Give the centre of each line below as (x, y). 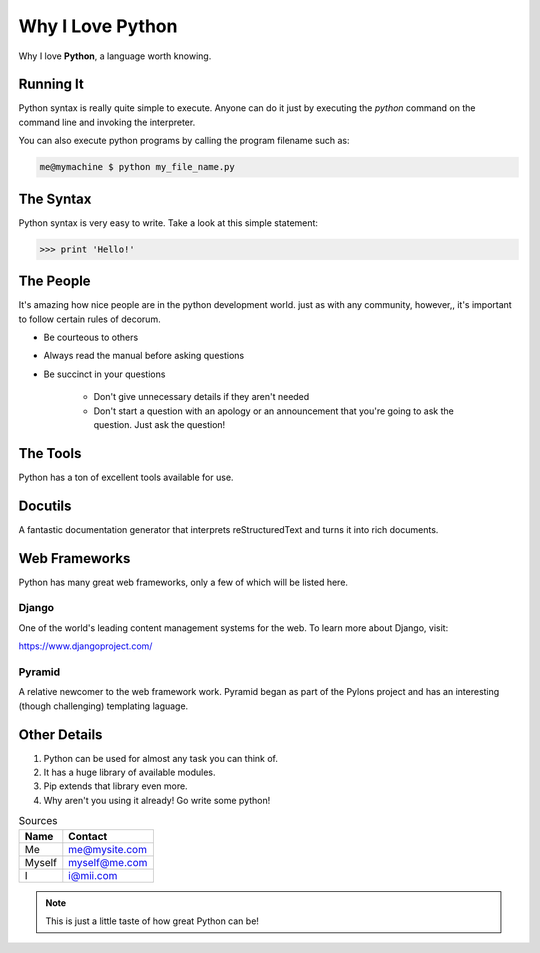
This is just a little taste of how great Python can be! (152, 921)
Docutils (45, 505)
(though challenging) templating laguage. (103, 706)
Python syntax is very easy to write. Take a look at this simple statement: (168, 222)
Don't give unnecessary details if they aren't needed (201, 397)
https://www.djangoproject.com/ (85, 646)
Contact (88, 836)
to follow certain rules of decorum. (89, 319)
